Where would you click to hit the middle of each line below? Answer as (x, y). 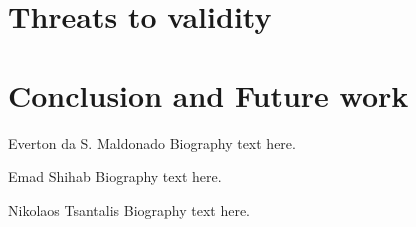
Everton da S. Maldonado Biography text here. (152, 142)
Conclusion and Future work (208, 94)
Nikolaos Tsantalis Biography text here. (129, 209)
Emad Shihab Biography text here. (115, 176)
